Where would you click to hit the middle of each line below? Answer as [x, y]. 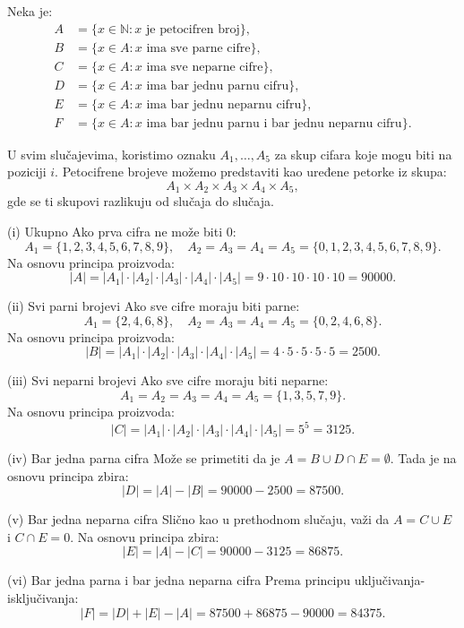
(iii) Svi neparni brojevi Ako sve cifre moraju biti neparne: [168, 380]
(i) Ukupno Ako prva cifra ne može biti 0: [122, 232]
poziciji [27, 172]
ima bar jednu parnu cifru [218, 86]
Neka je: [30, 11]
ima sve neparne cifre [205, 67]
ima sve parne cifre [198, 48]
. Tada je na [423, 458]
